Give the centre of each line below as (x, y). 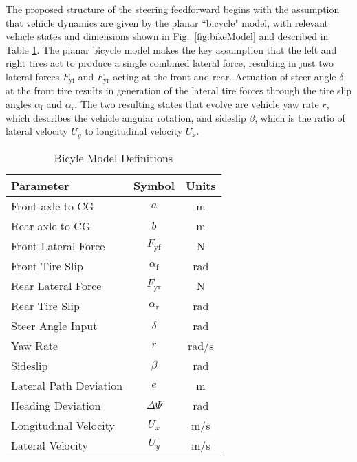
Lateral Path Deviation (67, 385)
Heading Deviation (56, 405)
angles (19, 104)
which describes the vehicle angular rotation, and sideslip (126, 117)
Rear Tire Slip (45, 305)
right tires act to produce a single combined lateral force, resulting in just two (170, 63)
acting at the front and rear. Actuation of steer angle (225, 76)
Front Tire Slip (47, 265)
